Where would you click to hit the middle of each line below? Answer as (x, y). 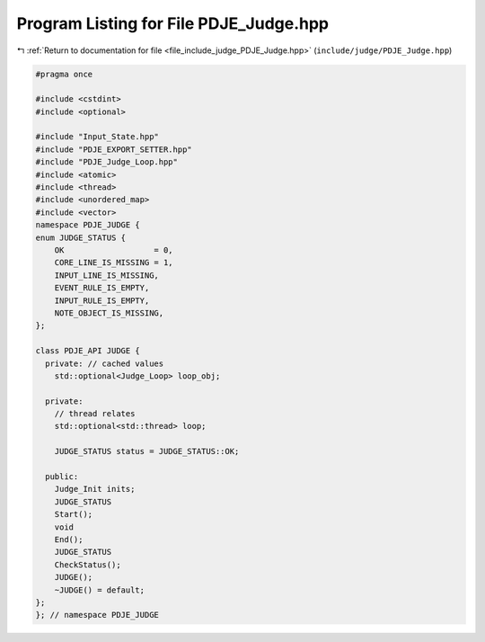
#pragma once (64, 74)
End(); (69, 539)
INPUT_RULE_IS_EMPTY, (102, 300)
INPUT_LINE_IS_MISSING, (106, 275)
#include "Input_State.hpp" (97, 137)
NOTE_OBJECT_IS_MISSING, (109, 313)
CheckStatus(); (88, 565)
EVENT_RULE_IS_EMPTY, (102, 288)
